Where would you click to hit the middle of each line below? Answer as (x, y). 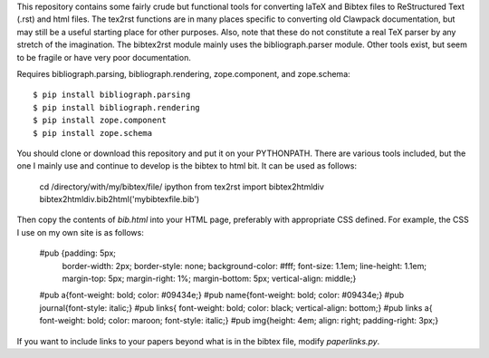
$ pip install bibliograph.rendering (117, 107)
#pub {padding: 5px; (78, 253)
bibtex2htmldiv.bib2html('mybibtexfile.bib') (120, 199)
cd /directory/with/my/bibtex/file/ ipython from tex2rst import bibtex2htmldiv (182, 187)
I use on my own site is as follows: (80, 232)
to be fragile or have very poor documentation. (104, 57)
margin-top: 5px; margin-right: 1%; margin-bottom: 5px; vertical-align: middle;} (209, 279)
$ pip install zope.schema (93, 133)
